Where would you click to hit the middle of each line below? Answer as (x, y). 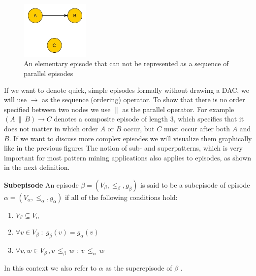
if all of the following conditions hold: (121, 197)
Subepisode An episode (41, 184)
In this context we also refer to (50, 267)
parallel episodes (48, 73)
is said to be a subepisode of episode (195, 184)
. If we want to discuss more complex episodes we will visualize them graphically (130, 138)
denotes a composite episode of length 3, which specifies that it (149, 119)
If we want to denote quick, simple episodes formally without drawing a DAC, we (127, 90)
